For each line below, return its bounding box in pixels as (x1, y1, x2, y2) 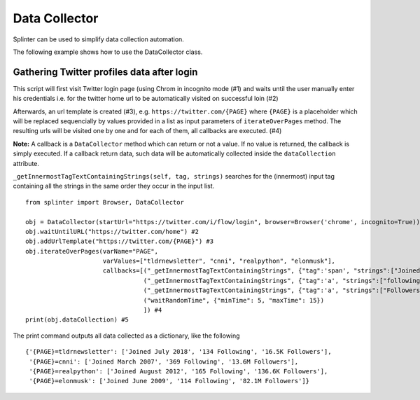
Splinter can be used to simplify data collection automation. (13, 35, 185, 43)
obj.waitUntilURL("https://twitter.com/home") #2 (25, 228, 199, 235)
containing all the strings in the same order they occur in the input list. (13, 182, 215, 191)
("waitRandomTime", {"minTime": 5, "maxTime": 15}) (143, 296, 325, 304)
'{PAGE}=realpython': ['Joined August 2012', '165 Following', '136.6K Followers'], (29, 368, 328, 375)
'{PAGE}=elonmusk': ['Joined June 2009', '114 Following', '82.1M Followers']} (29, 377, 310, 385)
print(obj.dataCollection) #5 (25, 316, 129, 324)
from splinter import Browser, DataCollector (25, 198, 185, 206)
